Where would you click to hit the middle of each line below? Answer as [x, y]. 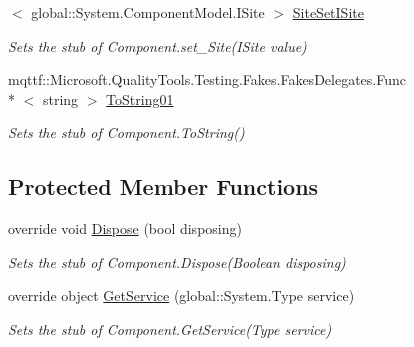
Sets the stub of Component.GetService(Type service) [170, 328]
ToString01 [140, 98]
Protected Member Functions [163, 186]
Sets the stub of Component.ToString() [126, 132]
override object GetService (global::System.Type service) [181, 295]
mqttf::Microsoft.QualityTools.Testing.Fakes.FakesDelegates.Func [207, 79]
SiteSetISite [328, 12]
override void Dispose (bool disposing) [125, 228]
